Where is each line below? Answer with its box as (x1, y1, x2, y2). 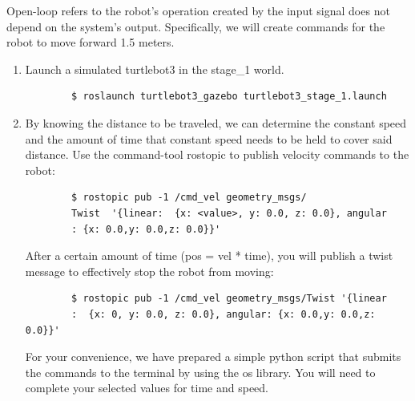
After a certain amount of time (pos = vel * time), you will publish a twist (25, 247, 393, 264)
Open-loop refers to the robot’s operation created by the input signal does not (6, 2, 390, 18)
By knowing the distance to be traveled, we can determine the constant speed (25, 114, 407, 131)
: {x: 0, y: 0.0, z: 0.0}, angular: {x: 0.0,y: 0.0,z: (71, 308, 376, 320)
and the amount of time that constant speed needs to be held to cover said (25, 130, 393, 147)
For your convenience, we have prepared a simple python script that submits (25, 348, 401, 365)
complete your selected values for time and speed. (25, 379, 269, 396)
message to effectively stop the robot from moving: (25, 262, 274, 279)
